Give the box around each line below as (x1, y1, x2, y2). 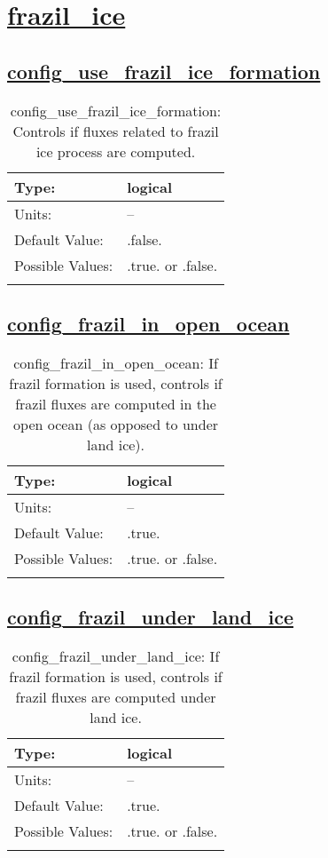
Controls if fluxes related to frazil (12, 120, 219, 141)
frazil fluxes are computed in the (15, 393, 216, 414)
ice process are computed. (35, 140, 196, 162)
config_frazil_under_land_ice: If (12, 645, 220, 666)
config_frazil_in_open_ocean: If (13, 352, 218, 373)
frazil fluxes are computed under (15, 686, 216, 707)
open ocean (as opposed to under (13, 413, 219, 434)
